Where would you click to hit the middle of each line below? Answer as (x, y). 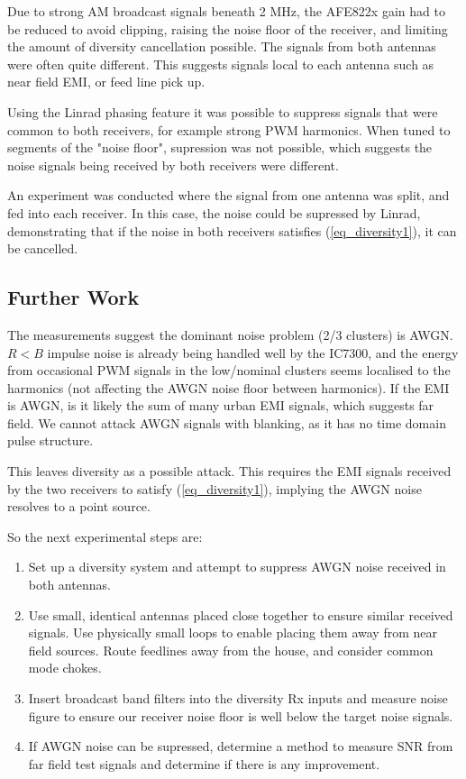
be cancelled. (43, 248)
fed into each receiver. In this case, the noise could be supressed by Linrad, (214, 212)
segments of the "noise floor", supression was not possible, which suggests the (220, 147)
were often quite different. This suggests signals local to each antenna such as (221, 64)
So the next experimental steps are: (105, 536)
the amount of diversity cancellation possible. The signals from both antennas (222, 46)
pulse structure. (50, 440)
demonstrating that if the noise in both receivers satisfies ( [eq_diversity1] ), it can (232, 230)
